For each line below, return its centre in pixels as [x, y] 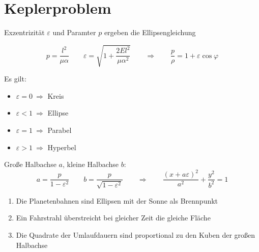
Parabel [60, 130]
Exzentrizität [24, 32]
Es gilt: [15, 79]
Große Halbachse [30, 164]
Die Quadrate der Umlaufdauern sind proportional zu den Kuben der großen [136, 234]
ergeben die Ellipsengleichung [150, 32]
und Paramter [74, 32]
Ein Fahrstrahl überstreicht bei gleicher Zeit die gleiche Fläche [113, 218]
